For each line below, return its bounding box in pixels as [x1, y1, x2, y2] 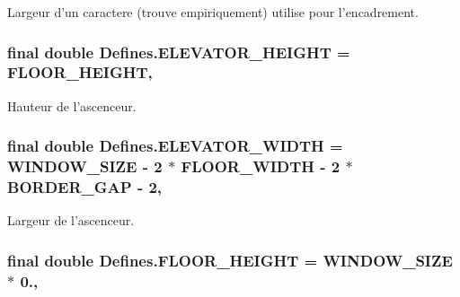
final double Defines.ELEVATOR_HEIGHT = [7, 40, 350, 63]
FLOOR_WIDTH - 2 [181, 155, 341, 178]
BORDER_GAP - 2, [7, 176, 163, 198]
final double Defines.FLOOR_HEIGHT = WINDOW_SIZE [7, 249, 453, 271]
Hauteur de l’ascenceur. [7, 96, 137, 115]
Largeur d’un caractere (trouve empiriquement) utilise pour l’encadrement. [7, 3, 419, 21]
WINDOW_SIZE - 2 [7, 155, 163, 178]
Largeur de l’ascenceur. [7, 211, 135, 230]
